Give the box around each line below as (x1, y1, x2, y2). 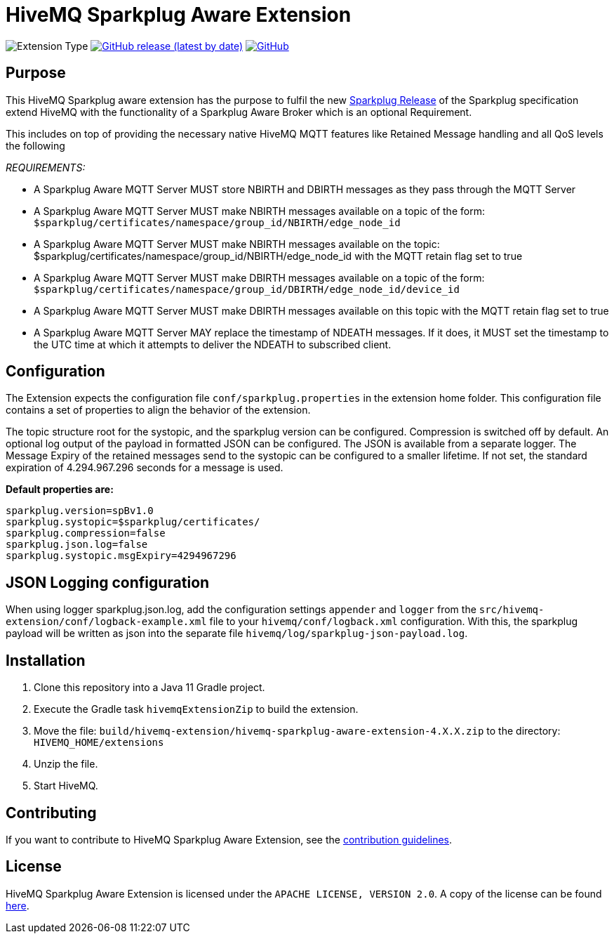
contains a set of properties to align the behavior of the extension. (6, 404, 311, 416)
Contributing (6, 803, 97, 822)
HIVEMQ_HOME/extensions (34, 737, 164, 749)
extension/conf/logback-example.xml (6, 616, 207, 628)
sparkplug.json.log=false (6, 539, 148, 551)
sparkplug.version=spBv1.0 (6, 505, 154, 517)
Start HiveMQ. (34, 780, 98, 792)
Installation (6, 651, 86, 669)
